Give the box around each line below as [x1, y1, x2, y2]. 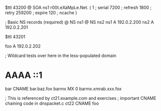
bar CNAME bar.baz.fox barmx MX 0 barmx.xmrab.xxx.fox [5, 86, 122, 92]
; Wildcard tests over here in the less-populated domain [5, 53, 117, 58]
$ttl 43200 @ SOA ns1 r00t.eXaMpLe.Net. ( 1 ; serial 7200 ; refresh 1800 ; [5, 5, 152, 10]
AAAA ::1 [5, 70, 43, 81]
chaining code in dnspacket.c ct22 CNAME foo [5, 100, 99, 106]
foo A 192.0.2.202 [5, 43, 41, 49]
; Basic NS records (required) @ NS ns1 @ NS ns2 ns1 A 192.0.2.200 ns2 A [5, 19, 154, 25]
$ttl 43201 [5, 34, 26, 39]
